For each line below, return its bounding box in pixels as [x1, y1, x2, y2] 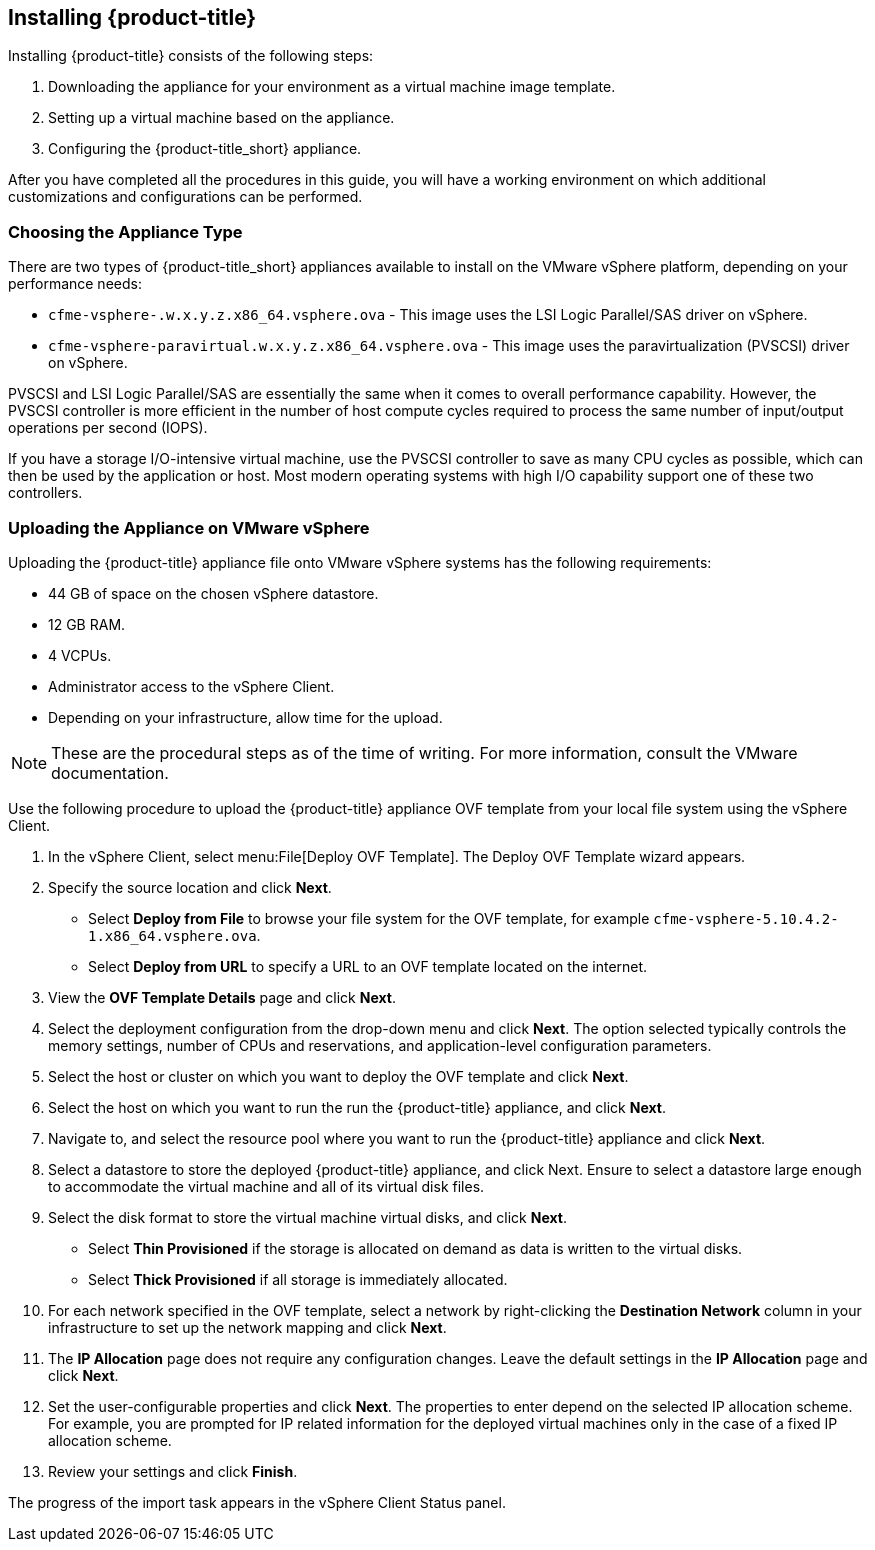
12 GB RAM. [48, 615, 126, 633]
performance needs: [8, 275, 142, 293]
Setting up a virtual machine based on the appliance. [48, 109, 395, 127]
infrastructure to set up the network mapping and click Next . [48, 1318, 447, 1336]
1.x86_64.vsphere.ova [88, 927, 257, 944]
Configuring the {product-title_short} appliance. [48, 140, 362, 158]
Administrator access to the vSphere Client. [48, 677, 335, 695]
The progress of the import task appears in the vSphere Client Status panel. [8, 1493, 506, 1511]
